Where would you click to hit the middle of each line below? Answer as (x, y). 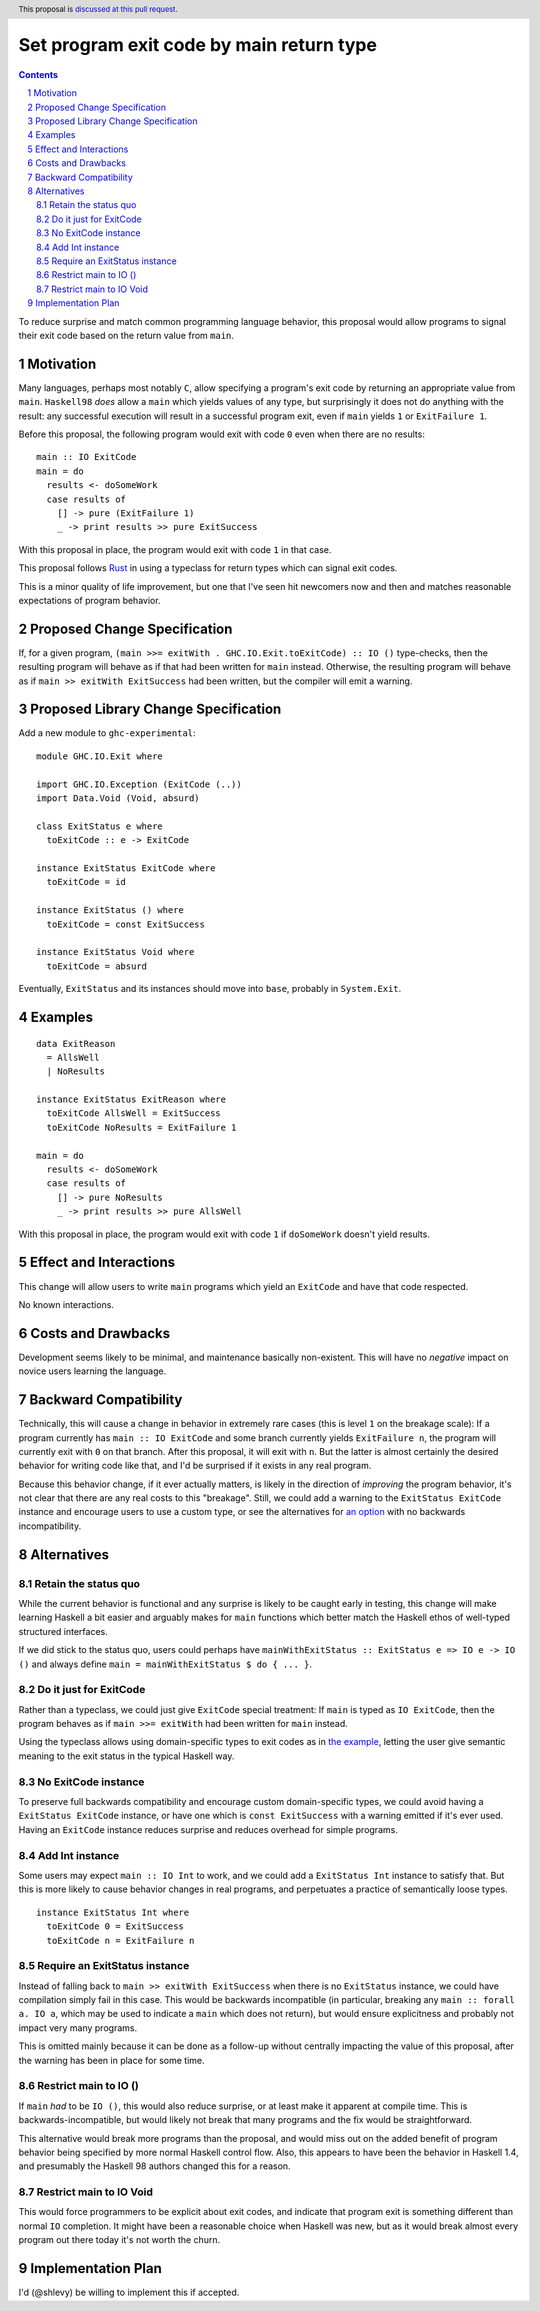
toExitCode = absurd (97, 966)
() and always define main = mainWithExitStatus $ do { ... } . (165, 1664)
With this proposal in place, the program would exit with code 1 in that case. (175, 549)
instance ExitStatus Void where (115, 952)
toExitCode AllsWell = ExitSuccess (134, 1113)
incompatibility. (50, 1526)
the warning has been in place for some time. (111, 2060)
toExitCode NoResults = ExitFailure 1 (141, 1127)
